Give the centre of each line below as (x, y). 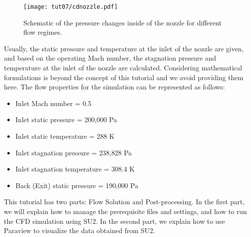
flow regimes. (43, 32)
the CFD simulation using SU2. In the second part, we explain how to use (115, 221)
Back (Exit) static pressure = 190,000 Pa (77, 185)
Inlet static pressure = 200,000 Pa (66, 119)
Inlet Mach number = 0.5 (53, 103)
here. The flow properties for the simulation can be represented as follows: (115, 87)
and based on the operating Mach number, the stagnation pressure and (110, 58)
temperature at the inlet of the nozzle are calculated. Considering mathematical (123, 68)
